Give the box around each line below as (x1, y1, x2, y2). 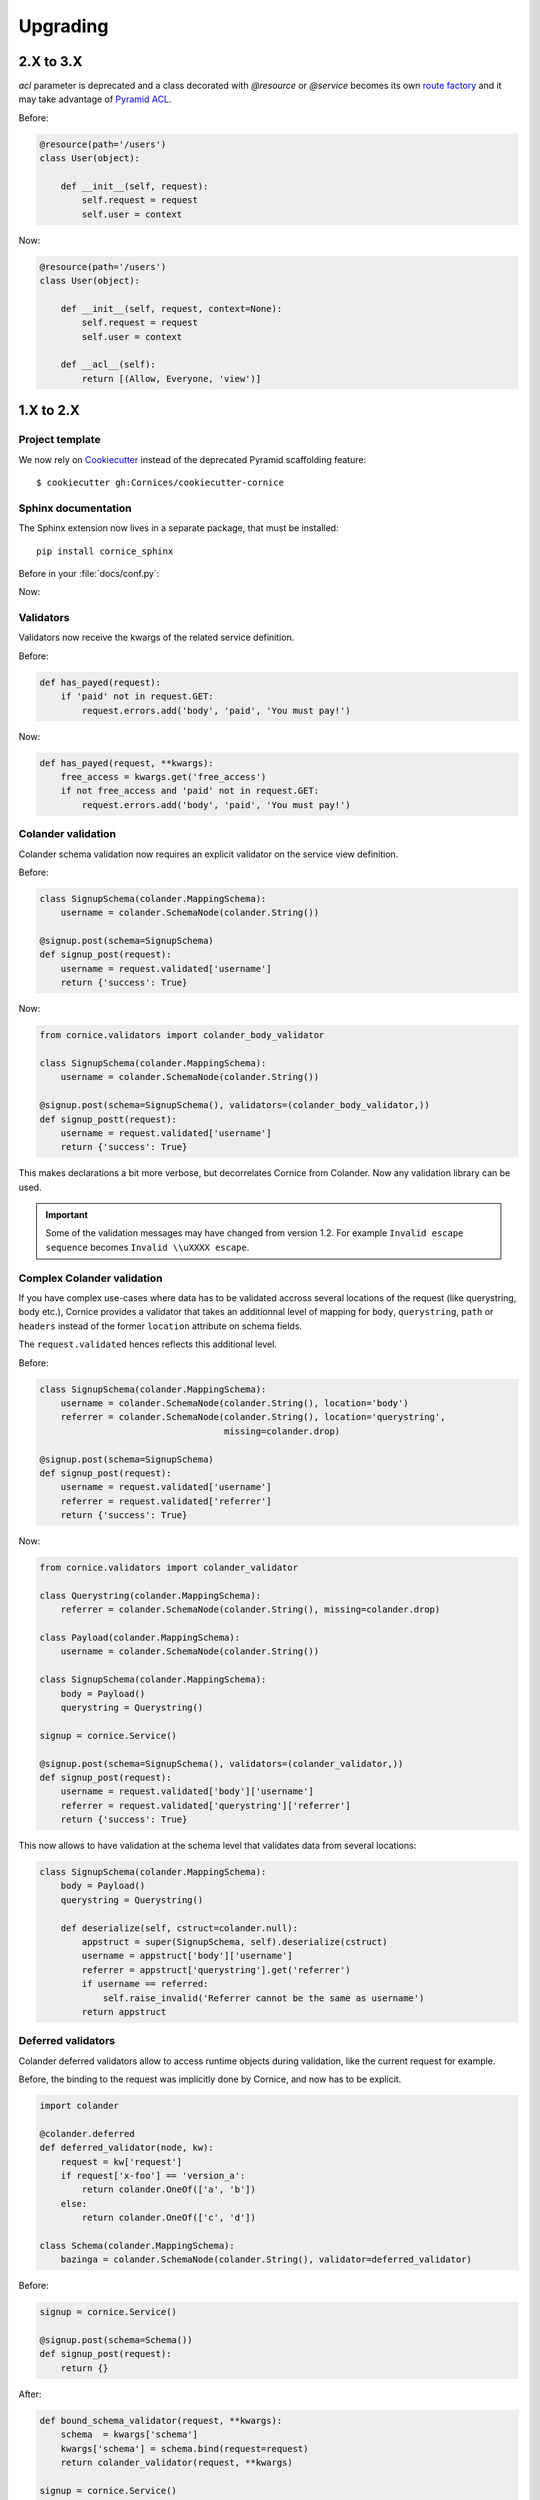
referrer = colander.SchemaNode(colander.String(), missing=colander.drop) (60, 1604, 441, 1615)
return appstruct (81, 2006, 167, 2017)
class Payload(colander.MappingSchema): (39, 1631, 240, 1643)
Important (45, 1209, 89, 1221)
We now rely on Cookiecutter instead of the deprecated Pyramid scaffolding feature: (18, 453, 367, 465)
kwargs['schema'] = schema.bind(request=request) (60, 2443, 309, 2454)
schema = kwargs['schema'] (60, 2429, 199, 2440)
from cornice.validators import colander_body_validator (39, 1030, 325, 1041)
